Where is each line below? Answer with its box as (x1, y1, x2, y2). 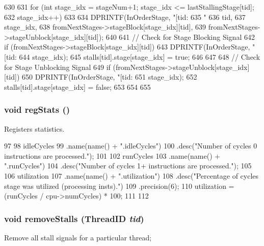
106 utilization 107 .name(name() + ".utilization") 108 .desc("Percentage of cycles (4, 170, 259, 181)
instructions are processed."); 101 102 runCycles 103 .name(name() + (4, 150, 221, 161)
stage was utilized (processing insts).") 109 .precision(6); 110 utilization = (4, 180, 234, 191)
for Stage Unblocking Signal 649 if (4, 61, 111, 72)
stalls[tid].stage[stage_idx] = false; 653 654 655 (4, 81, 151, 92)
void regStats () (4, 103, 70, 116)
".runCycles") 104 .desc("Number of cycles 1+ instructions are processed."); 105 (4, 160, 252, 171)
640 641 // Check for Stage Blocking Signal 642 (105, 31, 255, 42)
